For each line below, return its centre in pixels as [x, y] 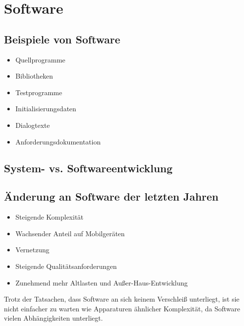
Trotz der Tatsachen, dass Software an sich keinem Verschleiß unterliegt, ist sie [122, 299]
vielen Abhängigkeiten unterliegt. [53, 318]
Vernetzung [32, 250]
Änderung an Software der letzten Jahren [111, 196]
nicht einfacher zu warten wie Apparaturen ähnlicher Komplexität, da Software [122, 308]
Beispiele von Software [62, 39]
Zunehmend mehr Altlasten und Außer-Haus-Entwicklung [102, 282]
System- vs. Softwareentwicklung [88, 168]
